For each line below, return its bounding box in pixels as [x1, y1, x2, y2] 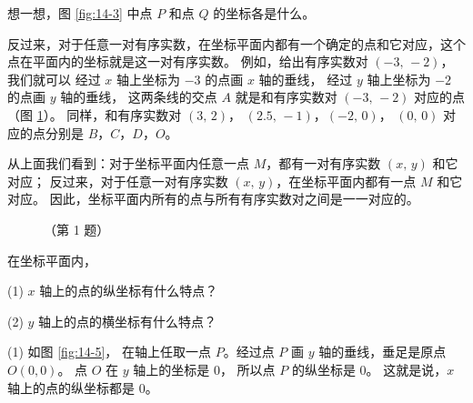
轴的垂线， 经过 [258, 69, 353, 88]
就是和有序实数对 [235, 87, 337, 106]
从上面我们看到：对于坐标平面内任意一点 [7, 154, 249, 173]
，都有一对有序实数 [266, 154, 381, 173]
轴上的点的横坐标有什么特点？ [38, 311, 217, 330]
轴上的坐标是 [133, 359, 210, 378]
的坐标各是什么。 [213, 4, 316, 22]
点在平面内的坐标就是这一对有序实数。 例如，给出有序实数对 [7, 52, 368, 71]
